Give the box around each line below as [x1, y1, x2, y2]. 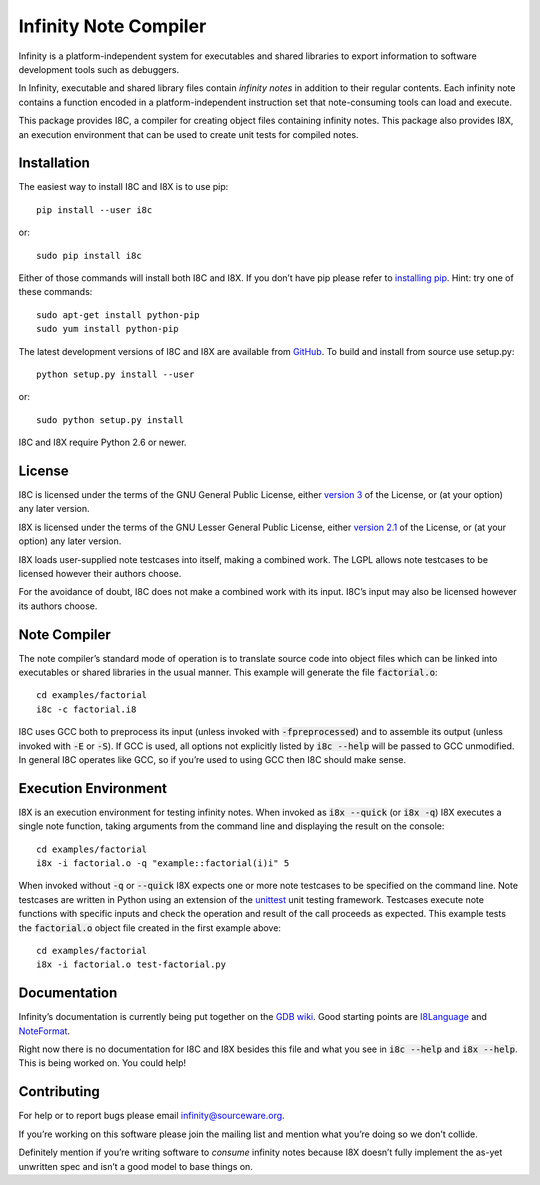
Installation [18, 155, 90, 172]
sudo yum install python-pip [36, 323, 179, 335]
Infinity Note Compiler [18, 15, 207, 37]
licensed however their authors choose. [18, 567, 182, 579]
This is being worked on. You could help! [18, 1057, 187, 1069]
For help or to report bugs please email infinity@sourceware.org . [18, 1110, 285, 1122]
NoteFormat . [18, 1025, 70, 1037]
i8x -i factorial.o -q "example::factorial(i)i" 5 [36, 858, 290, 869]
